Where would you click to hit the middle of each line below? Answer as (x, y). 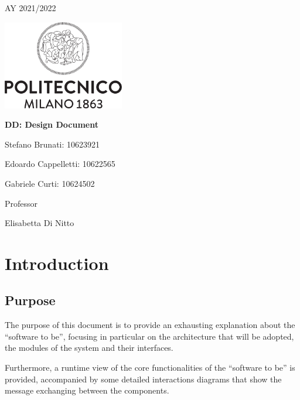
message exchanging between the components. (87, 390)
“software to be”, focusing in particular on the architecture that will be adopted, (149, 336)
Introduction (57, 263)
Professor (21, 203)
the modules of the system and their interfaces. (89, 348)
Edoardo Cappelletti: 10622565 (60, 164)
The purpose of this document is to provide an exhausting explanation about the (150, 325)
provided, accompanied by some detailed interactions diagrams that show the (143, 379)
